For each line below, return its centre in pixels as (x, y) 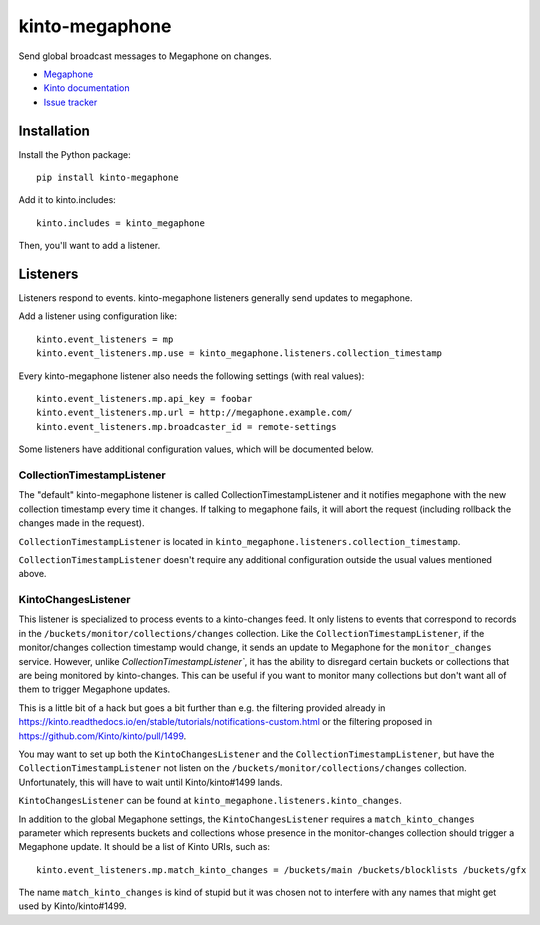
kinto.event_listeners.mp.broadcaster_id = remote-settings (186, 426)
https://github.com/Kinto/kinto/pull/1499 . (102, 736)
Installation (54, 130)
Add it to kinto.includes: (67, 200)
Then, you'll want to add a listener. (89, 246)
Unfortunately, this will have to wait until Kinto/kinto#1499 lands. (151, 782)
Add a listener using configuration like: (97, 316)
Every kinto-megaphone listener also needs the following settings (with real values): (191, 376)
